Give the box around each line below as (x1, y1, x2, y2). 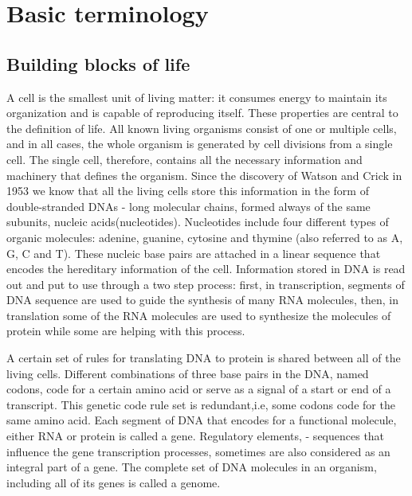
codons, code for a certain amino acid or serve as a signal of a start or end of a (6, 381, 391, 397)
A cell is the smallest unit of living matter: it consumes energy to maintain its (6, 88, 387, 105)
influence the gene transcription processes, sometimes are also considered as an (6, 443, 390, 459)
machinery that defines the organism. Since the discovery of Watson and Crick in (6, 166, 402, 183)
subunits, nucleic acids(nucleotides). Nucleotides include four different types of (6, 213, 389, 230)
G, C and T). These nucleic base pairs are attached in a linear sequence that (6, 244, 381, 261)
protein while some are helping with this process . (6, 322, 245, 339)
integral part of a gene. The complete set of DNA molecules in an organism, (6, 459, 377, 475)
